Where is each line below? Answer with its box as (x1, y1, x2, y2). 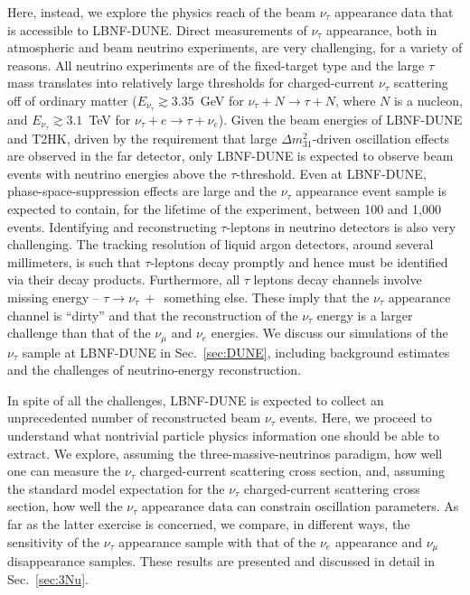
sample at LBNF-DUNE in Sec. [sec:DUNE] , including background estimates (22, 342, 450, 361)
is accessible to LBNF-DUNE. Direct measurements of (7, 20, 307, 39)
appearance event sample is (296, 181, 446, 200)
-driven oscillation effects (312, 128, 450, 147)
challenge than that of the (7, 323, 151, 342)
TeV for (89, 109, 131, 128)
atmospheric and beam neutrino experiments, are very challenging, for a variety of (7, 38, 463, 57)
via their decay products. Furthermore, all (7, 270, 240, 289)
